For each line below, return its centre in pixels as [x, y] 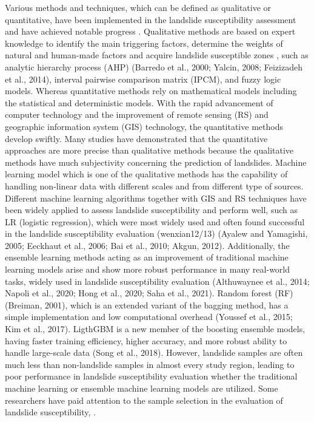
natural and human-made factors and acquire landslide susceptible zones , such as [157, 55]
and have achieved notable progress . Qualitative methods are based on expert [150, 31]
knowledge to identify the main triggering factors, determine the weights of [144, 43]
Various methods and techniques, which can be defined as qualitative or [138, 7]
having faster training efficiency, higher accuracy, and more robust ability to [146, 340]
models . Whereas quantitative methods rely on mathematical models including [151, 91]
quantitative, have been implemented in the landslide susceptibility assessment [151, 19]
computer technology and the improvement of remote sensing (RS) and [137, 114]
